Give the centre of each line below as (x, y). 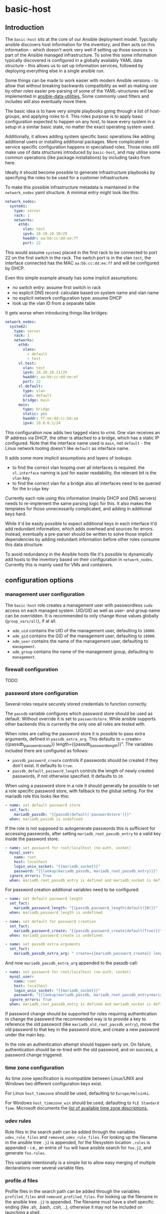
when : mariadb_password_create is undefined (56, 935)
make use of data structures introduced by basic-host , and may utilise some (83, 152)
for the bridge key (31, 488)
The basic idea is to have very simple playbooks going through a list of (77, 111)
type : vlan (34, 391)
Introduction (25, 27)
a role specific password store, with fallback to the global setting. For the (79, 791)
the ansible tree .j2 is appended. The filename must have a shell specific (80, 1202)
